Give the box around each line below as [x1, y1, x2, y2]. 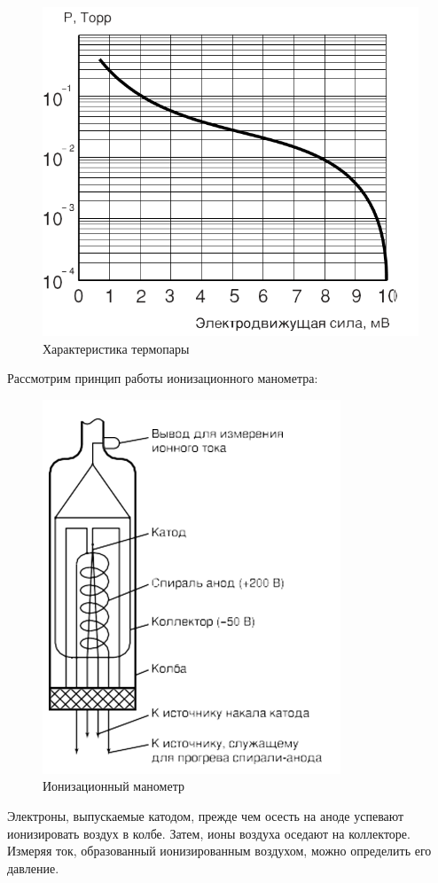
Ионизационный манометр [43, 777, 184, 795]
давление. [7, 858, 59, 877]
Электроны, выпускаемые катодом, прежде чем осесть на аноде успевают [7, 806, 404, 824]
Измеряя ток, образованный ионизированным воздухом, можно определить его [7, 841, 432, 860]
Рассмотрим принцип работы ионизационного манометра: [7, 369, 318, 387]
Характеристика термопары [43, 339, 190, 357]
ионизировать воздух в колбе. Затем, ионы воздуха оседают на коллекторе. [7, 824, 411, 842]
